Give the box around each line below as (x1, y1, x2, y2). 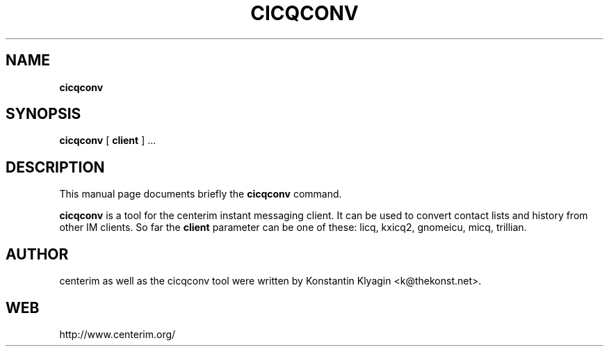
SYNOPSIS (6, 105, 81, 123)
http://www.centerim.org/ (59, 328, 176, 340)
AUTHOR (6, 245, 69, 263)
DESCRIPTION (6, 158, 105, 176)
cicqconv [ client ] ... (59, 134, 156, 147)
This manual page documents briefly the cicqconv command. (59, 188, 342, 200)
